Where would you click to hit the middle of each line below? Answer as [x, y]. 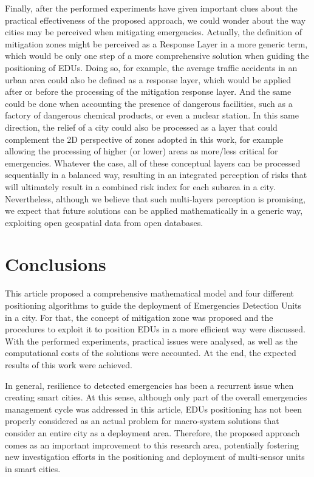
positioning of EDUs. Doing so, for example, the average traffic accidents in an [151, 67]
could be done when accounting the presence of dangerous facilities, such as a [149, 103]
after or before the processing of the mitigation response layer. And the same [148, 91]
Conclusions [56, 264]
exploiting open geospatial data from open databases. [104, 222]
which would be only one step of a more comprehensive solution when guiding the [157, 56]
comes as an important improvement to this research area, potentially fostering [152, 444]
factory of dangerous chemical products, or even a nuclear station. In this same [152, 115]
